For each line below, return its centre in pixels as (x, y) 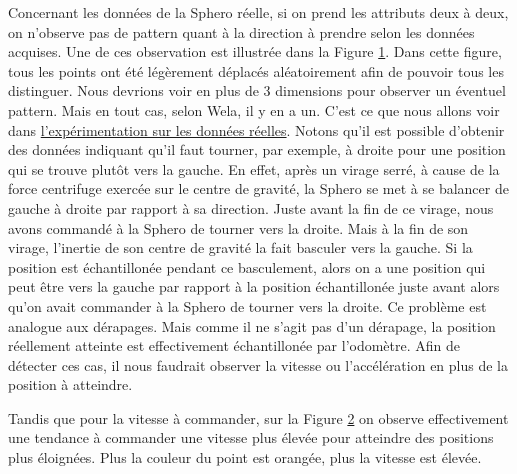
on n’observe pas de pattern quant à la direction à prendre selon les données (241, 31)
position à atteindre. (70, 384)
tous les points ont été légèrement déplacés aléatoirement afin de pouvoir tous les (256, 70)
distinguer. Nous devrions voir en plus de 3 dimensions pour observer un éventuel (257, 90)
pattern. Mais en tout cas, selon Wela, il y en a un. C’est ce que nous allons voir (254, 109)
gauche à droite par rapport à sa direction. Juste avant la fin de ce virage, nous (251, 207)
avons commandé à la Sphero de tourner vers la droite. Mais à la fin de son (238, 227)
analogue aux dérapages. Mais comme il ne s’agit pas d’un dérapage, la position (252, 325)
